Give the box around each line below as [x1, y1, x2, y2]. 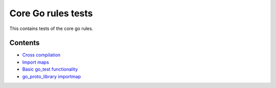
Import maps [22, 59, 50, 65]
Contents [9, 39, 40, 47]
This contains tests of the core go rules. [9, 25, 94, 32]
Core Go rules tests [9, 8, 93, 19]
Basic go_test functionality [22, 66, 78, 72]
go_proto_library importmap [22, 73, 81, 79]
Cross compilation [22, 52, 61, 58]
